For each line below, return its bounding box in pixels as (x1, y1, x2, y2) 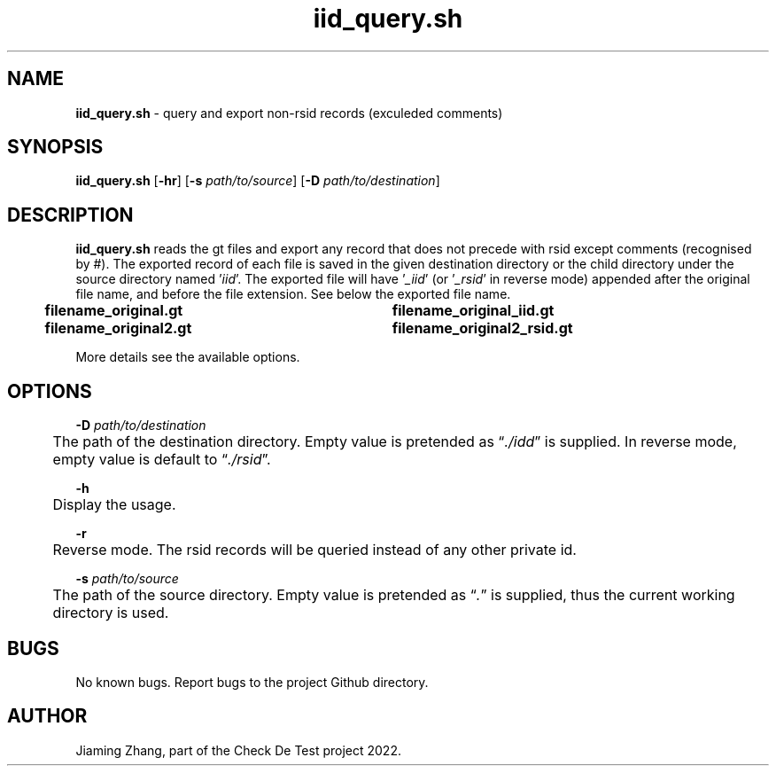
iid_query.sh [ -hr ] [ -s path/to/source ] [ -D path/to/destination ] (75, 173, 440, 189)
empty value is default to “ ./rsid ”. (52, 450, 271, 469)
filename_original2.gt (44, 319, 192, 338)
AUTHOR (7, 705, 88, 728)
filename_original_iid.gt (392, 301, 555, 320)
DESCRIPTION (7, 203, 134, 226)
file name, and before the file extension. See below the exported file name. (75, 286, 511, 302)
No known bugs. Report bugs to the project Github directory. (75, 674, 429, 690)
